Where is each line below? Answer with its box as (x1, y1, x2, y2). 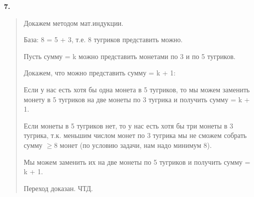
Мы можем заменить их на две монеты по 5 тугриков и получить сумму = (23, 156, 251, 167)
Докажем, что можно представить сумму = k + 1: (23, 67, 176, 78)
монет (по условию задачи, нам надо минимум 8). (60, 139, 212, 150)
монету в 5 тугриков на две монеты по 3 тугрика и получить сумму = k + (23, 94, 250, 104)
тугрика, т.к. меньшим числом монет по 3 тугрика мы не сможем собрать (23, 130, 247, 140)
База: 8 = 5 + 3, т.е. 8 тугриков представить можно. (23, 34, 183, 45)
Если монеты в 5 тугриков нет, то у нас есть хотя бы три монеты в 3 (23, 120, 234, 131)
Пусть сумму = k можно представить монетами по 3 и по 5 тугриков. (23, 51, 236, 61)
